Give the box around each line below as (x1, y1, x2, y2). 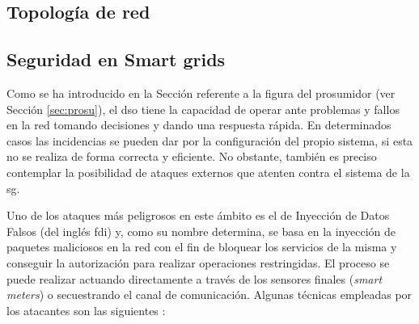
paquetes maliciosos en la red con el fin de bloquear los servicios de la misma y (6, 238, 397, 255)
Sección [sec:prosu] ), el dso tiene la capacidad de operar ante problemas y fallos (6, 100, 400, 117)
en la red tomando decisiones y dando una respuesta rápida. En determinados (6, 116, 391, 133)
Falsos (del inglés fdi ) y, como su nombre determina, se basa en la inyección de (6, 222, 396, 239)
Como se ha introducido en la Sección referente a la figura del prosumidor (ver (6, 84, 396, 101)
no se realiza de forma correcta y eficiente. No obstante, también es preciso (6, 148, 377, 165)
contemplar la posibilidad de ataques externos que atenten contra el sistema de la (6, 163, 410, 180)
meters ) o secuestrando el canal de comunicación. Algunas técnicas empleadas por (6, 286, 413, 303)
